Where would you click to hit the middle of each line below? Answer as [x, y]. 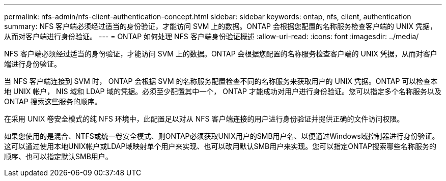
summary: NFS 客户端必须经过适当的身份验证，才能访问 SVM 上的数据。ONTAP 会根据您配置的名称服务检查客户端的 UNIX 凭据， [221, 26]
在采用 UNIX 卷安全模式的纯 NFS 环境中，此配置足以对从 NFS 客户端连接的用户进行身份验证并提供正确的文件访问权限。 [204, 119]
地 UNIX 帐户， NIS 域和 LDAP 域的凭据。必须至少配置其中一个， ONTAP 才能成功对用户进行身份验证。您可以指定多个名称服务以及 [223, 91]
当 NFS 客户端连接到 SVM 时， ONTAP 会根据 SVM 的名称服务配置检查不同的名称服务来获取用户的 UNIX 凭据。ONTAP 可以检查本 [221, 81]
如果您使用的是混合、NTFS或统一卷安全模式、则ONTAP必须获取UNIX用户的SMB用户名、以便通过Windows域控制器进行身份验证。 [222, 136]
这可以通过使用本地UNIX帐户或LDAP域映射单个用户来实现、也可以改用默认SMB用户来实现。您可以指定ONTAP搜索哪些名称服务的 [220, 146]
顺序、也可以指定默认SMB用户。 [58, 156]
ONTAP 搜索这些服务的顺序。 [53, 101]
